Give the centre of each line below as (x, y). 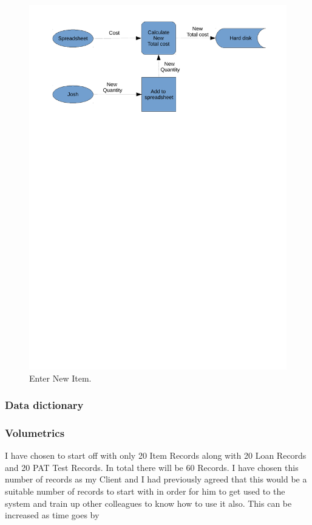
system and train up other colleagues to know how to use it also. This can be (148, 503)
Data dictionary (44, 405)
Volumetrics (35, 432)
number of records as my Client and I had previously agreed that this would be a (156, 479)
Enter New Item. (60, 378)
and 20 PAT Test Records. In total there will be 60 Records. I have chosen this (152, 467)
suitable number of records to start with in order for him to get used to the (145, 491)
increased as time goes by (52, 515)
